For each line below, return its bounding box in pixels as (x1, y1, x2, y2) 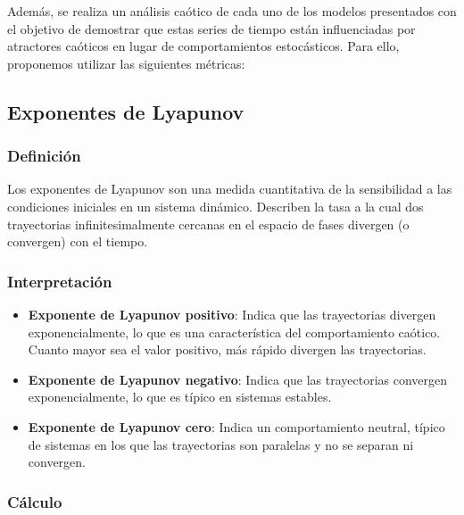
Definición (7, 145, 81, 167)
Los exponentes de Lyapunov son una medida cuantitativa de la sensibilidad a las (7, 179, 452, 198)
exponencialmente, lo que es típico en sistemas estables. (28, 387, 332, 406)
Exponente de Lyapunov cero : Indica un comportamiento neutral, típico (28, 417, 445, 436)
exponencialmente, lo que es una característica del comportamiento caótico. (28, 322, 441, 341)
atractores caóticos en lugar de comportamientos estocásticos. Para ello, (7, 37, 400, 55)
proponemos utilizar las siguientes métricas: (7, 54, 245, 72)
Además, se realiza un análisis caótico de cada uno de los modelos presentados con (7, 2, 457, 20)
